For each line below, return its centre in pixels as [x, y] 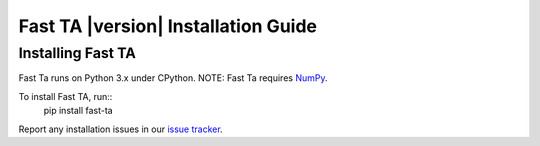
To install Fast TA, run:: [65, 96]
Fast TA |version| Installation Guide [167, 26]
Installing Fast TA [77, 53]
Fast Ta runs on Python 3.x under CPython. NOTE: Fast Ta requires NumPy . [173, 78]
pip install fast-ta [78, 111]
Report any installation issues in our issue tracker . [121, 129]
